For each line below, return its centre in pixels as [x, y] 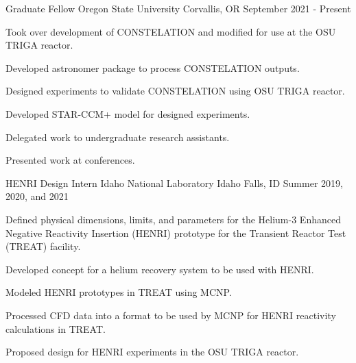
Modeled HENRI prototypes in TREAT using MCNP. [119, 292]
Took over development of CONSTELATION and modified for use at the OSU [171, 31]
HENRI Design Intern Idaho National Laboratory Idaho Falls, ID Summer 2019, [174, 183]
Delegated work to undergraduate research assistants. [118, 137]
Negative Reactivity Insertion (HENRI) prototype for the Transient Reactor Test [176, 233]
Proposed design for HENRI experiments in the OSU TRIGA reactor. [152, 352]
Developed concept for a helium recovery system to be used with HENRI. [160, 269]
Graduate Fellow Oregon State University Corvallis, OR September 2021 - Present [178, 8]
